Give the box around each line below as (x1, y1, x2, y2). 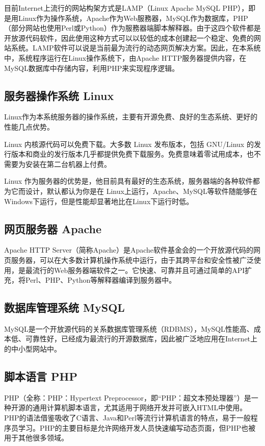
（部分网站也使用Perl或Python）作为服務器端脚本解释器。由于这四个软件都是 (4, 22, 261, 33)
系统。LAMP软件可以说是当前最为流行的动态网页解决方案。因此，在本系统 (11, 42, 261, 53)
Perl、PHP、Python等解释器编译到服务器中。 (25, 275, 176, 285)
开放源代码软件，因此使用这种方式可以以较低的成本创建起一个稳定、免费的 (4, 32, 254, 43)
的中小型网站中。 (4, 343, 61, 354)
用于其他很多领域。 (4, 432, 68, 443)
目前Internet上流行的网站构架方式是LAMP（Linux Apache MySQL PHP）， (4, 3, 249, 13)
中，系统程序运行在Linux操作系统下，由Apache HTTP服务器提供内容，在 (4, 52, 247, 63)
